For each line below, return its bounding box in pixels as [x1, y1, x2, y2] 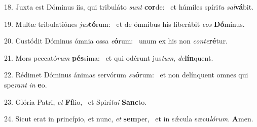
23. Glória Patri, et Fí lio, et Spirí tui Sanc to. [4, 96, 147, 107]
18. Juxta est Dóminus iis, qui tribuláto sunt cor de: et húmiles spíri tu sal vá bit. [4, 2, 253, 12]
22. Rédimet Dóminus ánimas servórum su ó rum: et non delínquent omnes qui [4, 69, 248, 80]
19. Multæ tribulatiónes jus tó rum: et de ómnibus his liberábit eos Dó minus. [4, 18, 245, 29]
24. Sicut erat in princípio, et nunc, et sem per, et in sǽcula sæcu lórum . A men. [4, 113, 253, 124]
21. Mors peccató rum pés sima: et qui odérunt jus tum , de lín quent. [4, 52, 213, 63]
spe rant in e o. [4, 79, 47, 90]
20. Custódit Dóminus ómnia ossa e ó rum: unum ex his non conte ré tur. [4, 35, 228, 46]
